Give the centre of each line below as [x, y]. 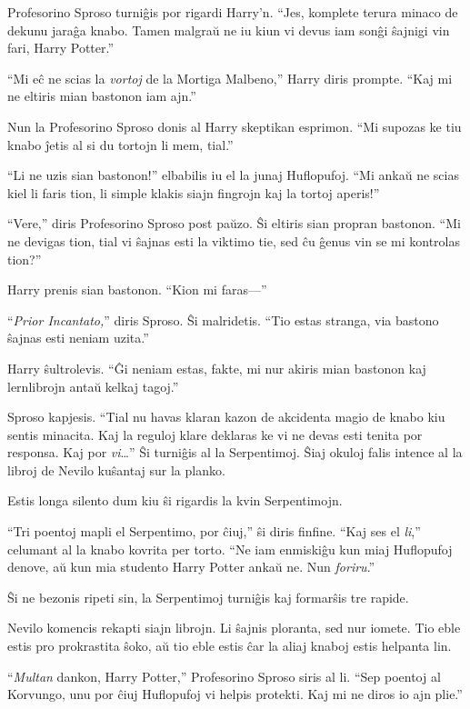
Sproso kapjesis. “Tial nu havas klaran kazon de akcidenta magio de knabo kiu [226, 417]
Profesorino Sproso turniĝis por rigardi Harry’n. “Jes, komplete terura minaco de [233, 12]
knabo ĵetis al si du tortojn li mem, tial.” [120, 144]
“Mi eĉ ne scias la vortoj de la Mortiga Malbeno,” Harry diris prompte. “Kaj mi [230, 78]
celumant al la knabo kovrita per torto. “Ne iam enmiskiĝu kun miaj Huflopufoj [230, 549]
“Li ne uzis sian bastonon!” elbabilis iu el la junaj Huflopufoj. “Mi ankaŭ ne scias [233, 175]
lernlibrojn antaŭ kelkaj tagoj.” [93, 386]
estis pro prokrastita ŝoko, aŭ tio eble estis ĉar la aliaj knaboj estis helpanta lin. [230, 646]
